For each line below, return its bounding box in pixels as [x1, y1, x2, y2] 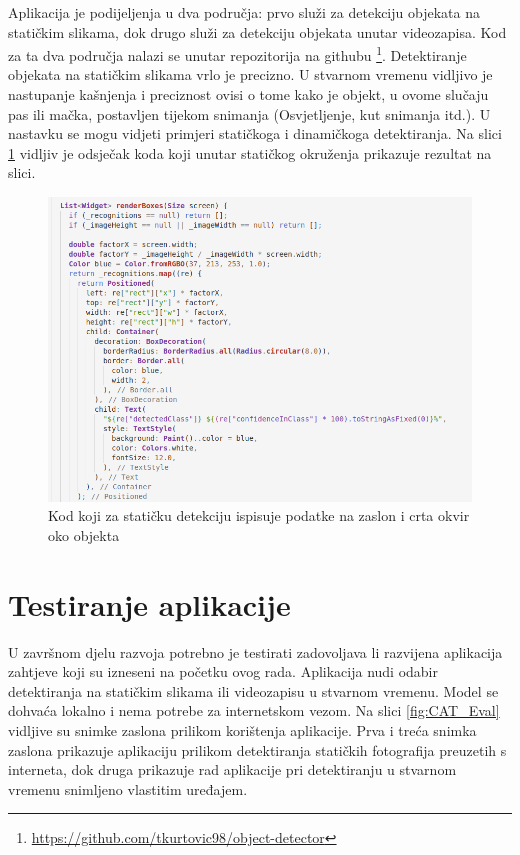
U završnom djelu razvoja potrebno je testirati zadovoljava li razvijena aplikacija [8, 641, 503, 662]
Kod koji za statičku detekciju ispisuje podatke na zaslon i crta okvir [48, 505, 470, 526]
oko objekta [48, 524, 120, 545]
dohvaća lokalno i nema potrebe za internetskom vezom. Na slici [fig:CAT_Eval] [8, 700, 500, 721]
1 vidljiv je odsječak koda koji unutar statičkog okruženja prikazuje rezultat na [8, 142, 492, 163]
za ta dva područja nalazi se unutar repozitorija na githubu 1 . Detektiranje [8, 42, 467, 65]
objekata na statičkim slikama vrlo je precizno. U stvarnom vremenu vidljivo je [8, 64, 493, 85]
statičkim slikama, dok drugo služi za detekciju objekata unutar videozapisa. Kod [8, 21, 507, 42]
